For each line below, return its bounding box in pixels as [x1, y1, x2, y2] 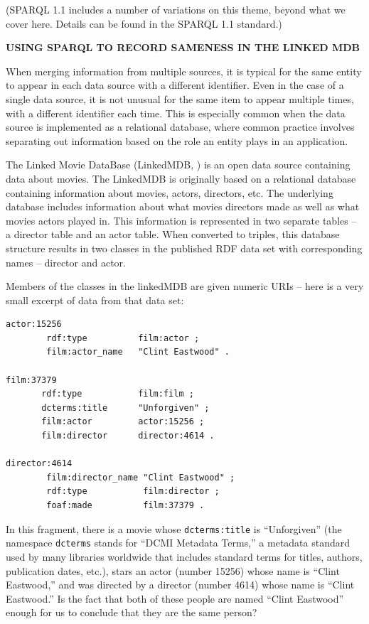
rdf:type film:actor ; [46, 333, 200, 343]
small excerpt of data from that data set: [6, 292, 184, 307]
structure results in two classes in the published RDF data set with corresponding [6, 240, 363, 255]
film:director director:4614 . [41, 431, 215, 441]
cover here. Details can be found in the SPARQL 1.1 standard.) [6, 16, 282, 31]
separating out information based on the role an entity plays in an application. [6, 133, 348, 148]
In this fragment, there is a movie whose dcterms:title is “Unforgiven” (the [6, 521, 342, 536]
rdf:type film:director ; [46, 486, 220, 497]
